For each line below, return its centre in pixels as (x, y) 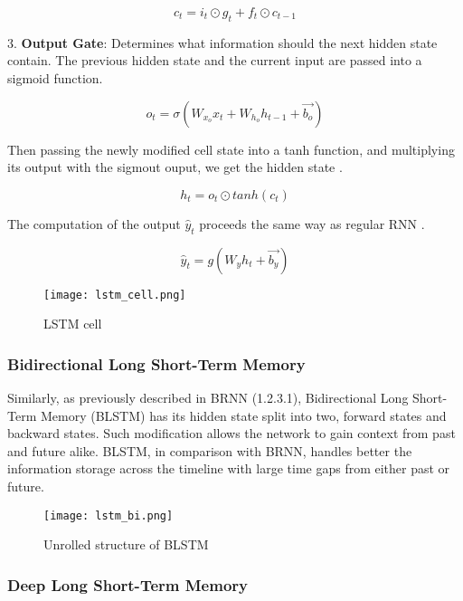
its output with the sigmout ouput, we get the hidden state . (175, 167)
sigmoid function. (55, 77)
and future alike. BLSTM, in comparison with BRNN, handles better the (210, 450)
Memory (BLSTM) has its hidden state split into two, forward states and (243, 415)
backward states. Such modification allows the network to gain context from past (231, 433)
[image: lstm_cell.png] (115, 295)
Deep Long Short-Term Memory (128, 584)
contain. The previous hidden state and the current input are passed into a (215, 60)
